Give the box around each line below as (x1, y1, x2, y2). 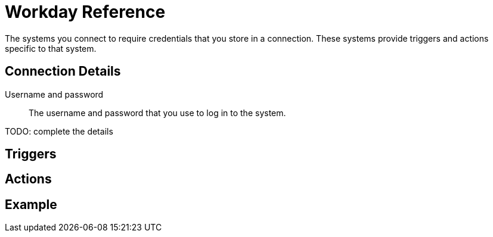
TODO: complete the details (5, 126, 113, 136)
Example (5, 197, 57, 212)
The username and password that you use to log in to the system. (29, 107, 286, 118)
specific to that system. (5, 43, 97, 54)
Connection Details (5, 64, 121, 79)
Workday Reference (5, 2, 166, 22)
